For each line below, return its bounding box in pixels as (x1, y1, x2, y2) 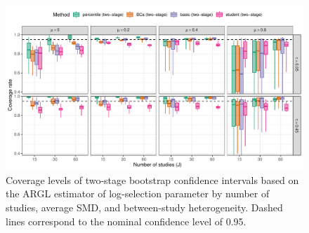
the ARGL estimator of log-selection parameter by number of (6, 186, 270, 201)
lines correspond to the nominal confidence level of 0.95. (6, 213, 246, 228)
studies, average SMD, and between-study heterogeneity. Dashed (6, 199, 283, 214)
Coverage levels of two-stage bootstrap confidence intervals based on (6, 172, 299, 187)
